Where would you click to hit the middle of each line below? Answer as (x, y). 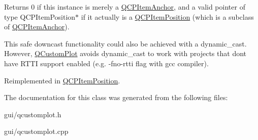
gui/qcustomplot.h (33, 114)
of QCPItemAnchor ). (37, 27)
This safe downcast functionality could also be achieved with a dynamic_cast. (125, 43)
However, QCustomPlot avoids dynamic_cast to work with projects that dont (125, 53)
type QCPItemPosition (40, 16)
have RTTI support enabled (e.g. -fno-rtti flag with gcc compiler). (106, 63)
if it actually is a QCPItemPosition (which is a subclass (167, 16)
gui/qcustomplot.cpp (36, 131)
